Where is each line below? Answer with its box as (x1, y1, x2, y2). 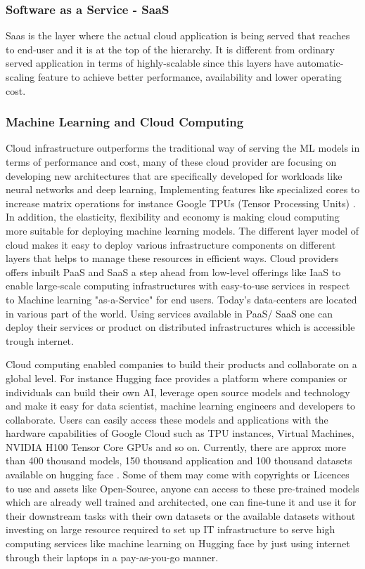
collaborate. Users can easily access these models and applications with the (6, 412, 328, 426)
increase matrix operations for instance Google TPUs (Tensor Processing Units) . (6, 195, 356, 210)
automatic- (297, 55, 344, 70)
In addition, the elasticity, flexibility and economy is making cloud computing (6, 209, 340, 224)
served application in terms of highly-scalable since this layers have (6, 55, 294, 70)
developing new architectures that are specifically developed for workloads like (6, 168, 342, 183)
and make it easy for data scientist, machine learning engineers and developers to (6, 398, 356, 413)
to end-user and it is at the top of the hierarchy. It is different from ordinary (6, 41, 335, 56)
